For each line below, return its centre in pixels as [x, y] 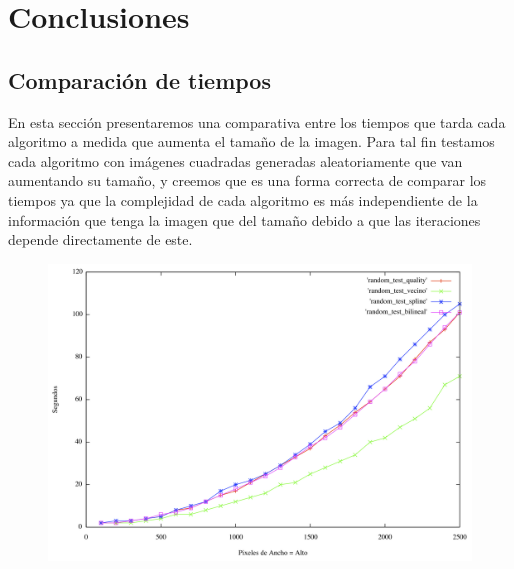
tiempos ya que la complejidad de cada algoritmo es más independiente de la [243, 199]
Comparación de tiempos [139, 79]
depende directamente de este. [100, 239]
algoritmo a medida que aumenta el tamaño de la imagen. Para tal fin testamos [251, 141]
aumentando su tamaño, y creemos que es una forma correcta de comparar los [247, 180]
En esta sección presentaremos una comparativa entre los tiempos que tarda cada [257, 121]
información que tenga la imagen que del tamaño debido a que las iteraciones [244, 219]
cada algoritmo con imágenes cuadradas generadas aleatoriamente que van [235, 160]
